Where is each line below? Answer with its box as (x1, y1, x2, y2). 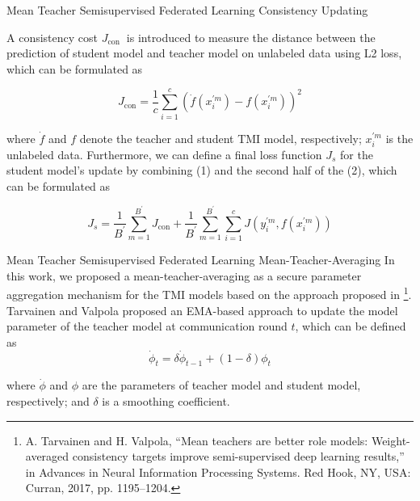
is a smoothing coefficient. (102, 392, 230, 409)
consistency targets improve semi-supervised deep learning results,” (72, 448, 405, 465)
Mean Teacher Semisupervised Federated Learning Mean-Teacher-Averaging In (6, 251, 395, 268)
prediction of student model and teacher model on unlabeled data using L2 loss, (6, 44, 402, 61)
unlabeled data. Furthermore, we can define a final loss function (6, 145, 322, 162)
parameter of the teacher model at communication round (6, 318, 288, 335)
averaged (25, 448, 69, 465)
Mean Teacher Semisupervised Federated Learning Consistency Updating (6, 2, 368, 18)
